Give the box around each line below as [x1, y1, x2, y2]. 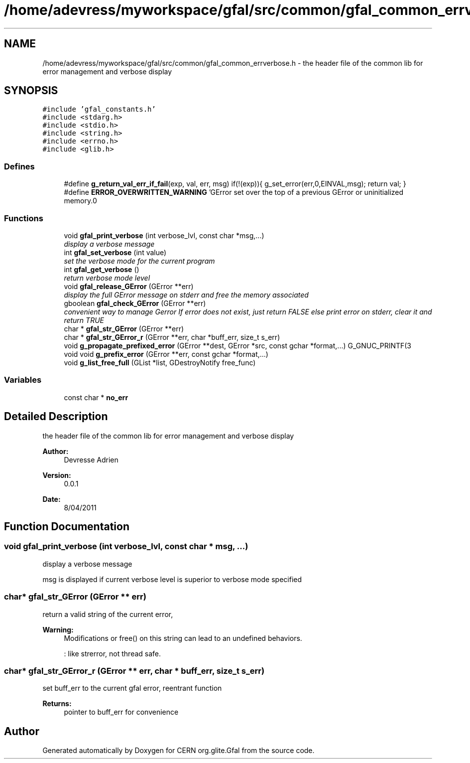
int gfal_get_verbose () [64, 265, 139, 274]
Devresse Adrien [64, 455, 118, 464]
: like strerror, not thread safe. [64, 649, 161, 658]
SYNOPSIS [4, 84, 58, 97]
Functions [4, 213, 43, 223]
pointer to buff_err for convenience [64, 708, 179, 717]
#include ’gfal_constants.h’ [42, 105, 156, 114]
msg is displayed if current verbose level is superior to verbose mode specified [42, 575, 302, 584]
